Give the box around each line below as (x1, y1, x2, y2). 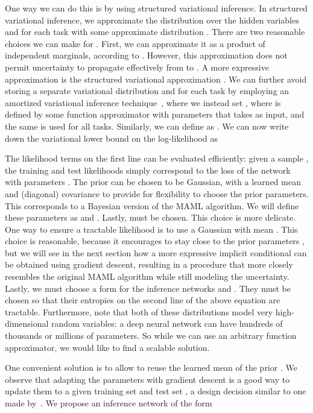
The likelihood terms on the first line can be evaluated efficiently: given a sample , (5, 152, 309, 165)
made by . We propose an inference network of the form (5, 397, 212, 409)
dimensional (5, 317, 49, 330)
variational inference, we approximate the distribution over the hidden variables (5, 13, 299, 26)
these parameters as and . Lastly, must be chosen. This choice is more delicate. (5, 211, 296, 224)
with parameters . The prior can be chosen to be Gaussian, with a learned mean (5, 175, 301, 188)
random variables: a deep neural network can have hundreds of (51, 317, 283, 330)
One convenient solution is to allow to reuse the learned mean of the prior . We (5, 361, 297, 374)
